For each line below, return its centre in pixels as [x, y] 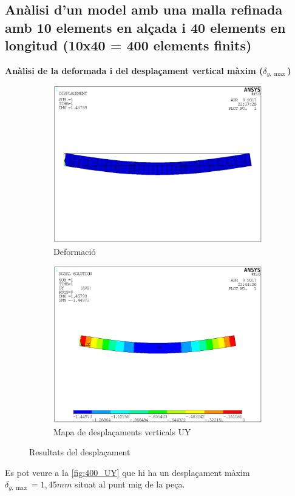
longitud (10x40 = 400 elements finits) [128, 45]
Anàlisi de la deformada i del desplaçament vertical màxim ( [134, 70]
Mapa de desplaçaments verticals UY [122, 431]
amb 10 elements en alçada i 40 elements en [145, 27]
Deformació [75, 251]
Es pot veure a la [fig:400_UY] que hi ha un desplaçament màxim [127, 472]
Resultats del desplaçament [80, 452]
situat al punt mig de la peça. [130, 484]
